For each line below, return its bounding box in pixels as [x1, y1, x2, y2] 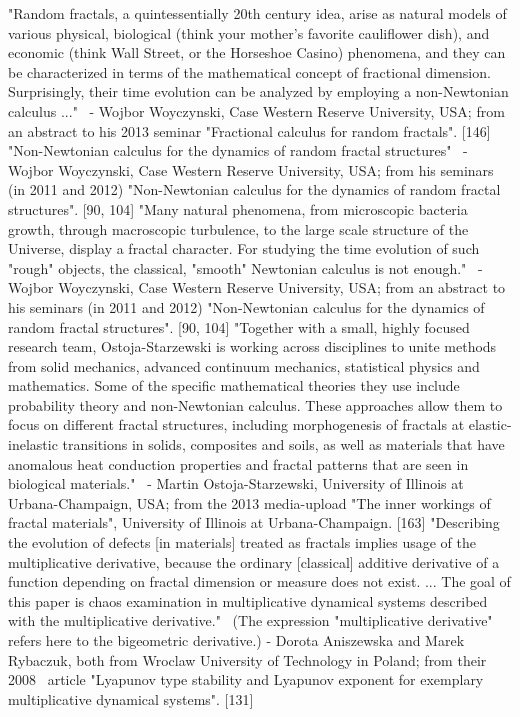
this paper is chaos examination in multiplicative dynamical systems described [8, 590, 488, 611]
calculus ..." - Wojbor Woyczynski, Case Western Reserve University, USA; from [8, 100, 505, 121]
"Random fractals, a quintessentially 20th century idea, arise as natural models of [8, 3, 507, 23]
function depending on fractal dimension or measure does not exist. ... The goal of [8, 571, 511, 592]
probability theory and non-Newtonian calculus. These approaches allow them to [8, 394, 503, 415]
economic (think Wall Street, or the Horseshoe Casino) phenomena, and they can [8, 42, 506, 63]
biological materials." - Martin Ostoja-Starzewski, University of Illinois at [8, 473, 464, 494]
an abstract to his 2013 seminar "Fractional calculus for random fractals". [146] [8, 120, 491, 141]
